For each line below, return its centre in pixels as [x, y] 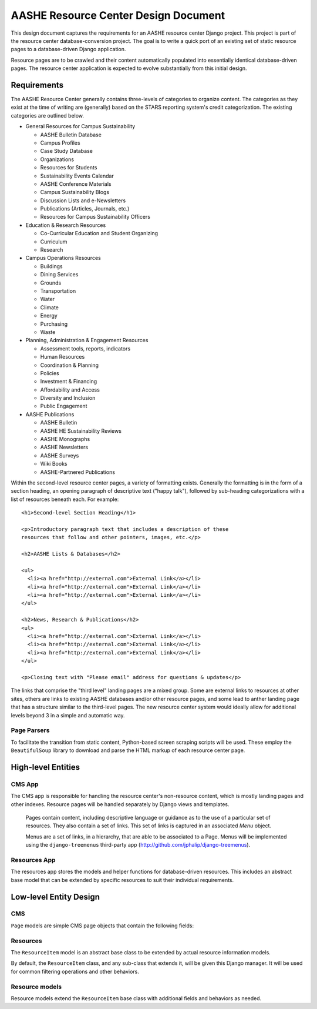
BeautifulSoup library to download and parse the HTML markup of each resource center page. [128, 750]
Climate [49, 307]
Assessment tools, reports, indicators [85, 348]
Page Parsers [30, 730]
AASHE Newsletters [64, 447]
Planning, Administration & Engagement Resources [87, 340]
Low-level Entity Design [55, 897]
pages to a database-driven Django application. [68, 49]
